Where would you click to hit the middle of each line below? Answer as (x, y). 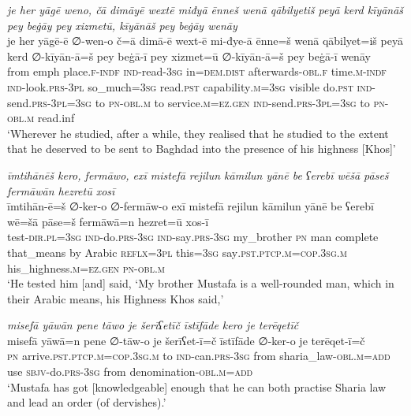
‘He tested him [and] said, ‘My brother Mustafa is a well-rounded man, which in (201, 283)
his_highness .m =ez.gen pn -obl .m (86, 267)
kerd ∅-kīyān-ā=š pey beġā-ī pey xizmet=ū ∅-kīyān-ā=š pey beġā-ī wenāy (189, 56)
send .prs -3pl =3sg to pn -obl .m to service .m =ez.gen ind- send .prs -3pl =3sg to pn (196, 102)
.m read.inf (49, 118)
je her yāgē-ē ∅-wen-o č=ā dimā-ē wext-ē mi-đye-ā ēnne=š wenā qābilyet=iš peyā (205, 41)
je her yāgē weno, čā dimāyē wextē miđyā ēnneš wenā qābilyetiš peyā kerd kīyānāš (205, 9)
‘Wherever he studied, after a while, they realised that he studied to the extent (198, 133)
